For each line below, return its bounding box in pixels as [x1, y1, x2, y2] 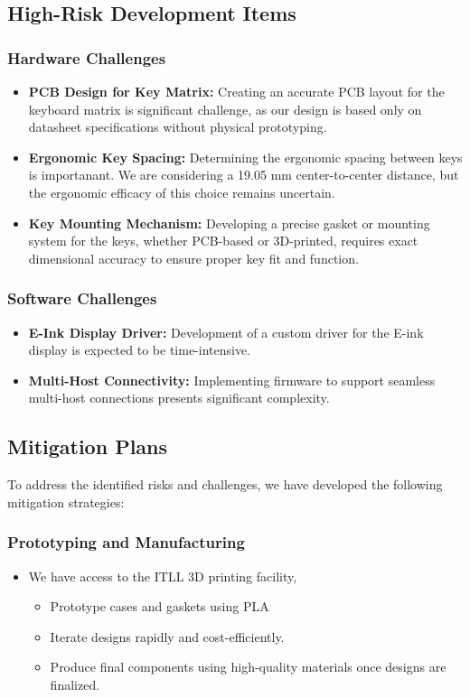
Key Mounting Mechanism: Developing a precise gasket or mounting [28, 213, 430, 232]
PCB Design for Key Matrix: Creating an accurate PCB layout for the [28, 82, 445, 100]
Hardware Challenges [7, 46, 166, 69]
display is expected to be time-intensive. [28, 340, 251, 359]
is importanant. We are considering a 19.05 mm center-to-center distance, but [28, 165, 459, 184]
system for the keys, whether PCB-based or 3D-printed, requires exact [28, 231, 418, 250]
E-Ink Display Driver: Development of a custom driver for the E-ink [28, 322, 424, 341]
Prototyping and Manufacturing [7, 531, 245, 553]
